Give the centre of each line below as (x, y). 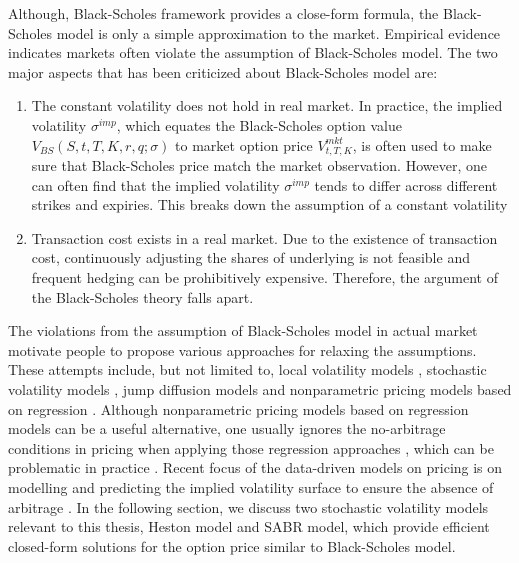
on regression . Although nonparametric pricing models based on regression (238, 408)
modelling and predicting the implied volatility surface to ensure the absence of (251, 486)
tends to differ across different (406, 184)
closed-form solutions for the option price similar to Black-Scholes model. (232, 545)
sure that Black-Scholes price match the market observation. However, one (259, 165)
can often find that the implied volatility (155, 184)
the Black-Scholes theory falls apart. (142, 296)
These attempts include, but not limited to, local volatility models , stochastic (247, 369)
